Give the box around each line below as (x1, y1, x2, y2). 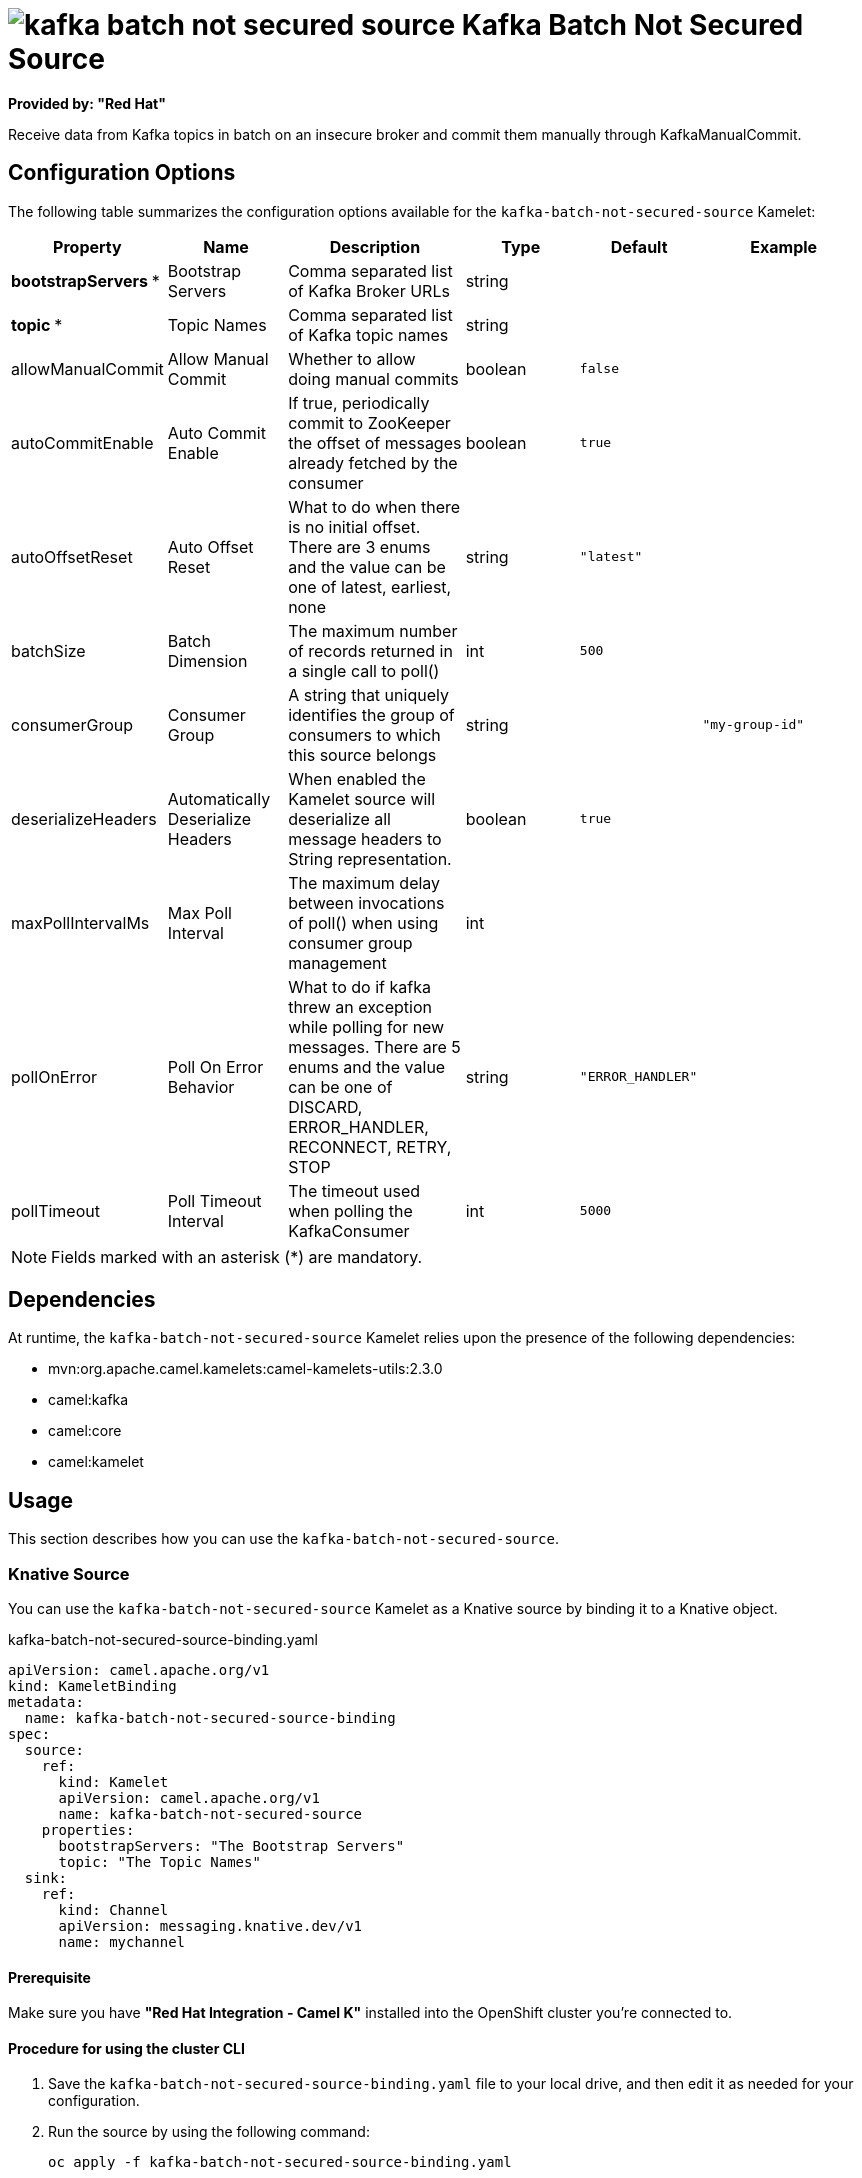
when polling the (288, 1200, 413, 1221)
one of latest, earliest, (288, 576, 452, 597)
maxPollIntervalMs (11, 912, 150, 933)
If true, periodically (288, 392, 430, 413)
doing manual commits (288, 368, 459, 389)
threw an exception (288, 996, 432, 1017)
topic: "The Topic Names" (58, 1854, 261, 1871)
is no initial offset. (288, 516, 421, 537)
